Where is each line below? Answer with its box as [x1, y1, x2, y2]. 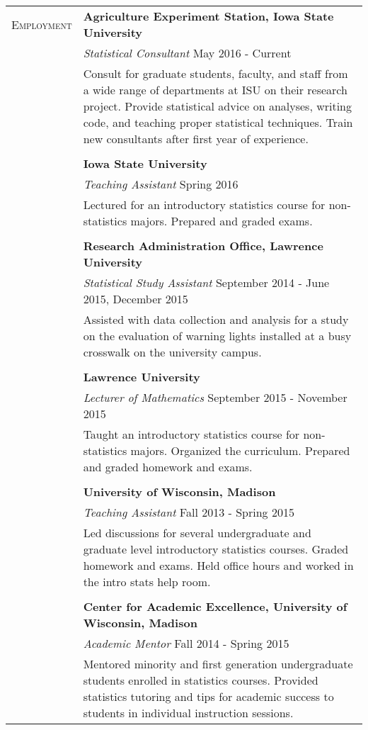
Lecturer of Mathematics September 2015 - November [83, 389, 347, 405]
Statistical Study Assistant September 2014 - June [83, 274, 330, 291]
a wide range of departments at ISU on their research [83, 82, 347, 98]
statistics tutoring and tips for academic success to [83, 688, 334, 704]
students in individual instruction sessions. [83, 704, 294, 721]
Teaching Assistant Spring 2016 [83, 176, 238, 192]
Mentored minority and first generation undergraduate [83, 656, 353, 672]
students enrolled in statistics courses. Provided [83, 672, 318, 688]
